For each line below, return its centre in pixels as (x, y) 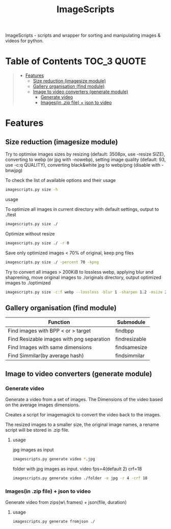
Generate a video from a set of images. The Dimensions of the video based (84, 399)
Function (59, 322)
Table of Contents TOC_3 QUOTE (76, 61)
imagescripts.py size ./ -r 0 (37, 243)
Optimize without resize (30, 233)
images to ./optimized (28, 283)
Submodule (131, 322)
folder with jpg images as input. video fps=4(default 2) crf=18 (77, 469)
